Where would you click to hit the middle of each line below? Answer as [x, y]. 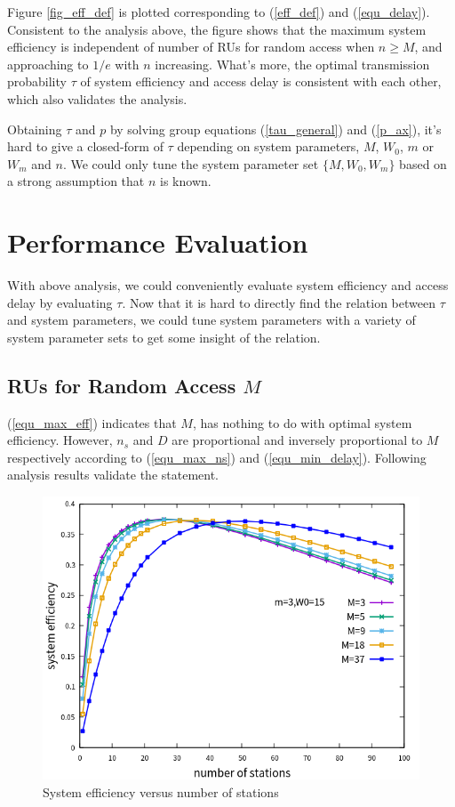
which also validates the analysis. [97, 98]
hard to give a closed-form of [85, 146]
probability [37, 81]
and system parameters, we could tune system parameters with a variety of [212, 320]
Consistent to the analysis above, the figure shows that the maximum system [217, 29]
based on [423, 163]
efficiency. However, [60, 440]
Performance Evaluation [158, 242]
